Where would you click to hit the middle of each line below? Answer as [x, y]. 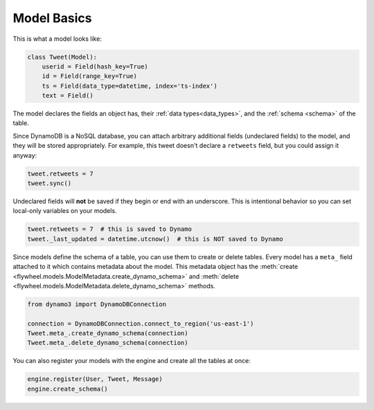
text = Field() [68, 96]
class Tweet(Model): [62, 57]
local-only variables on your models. [65, 211]
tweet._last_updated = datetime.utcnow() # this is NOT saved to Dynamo [155, 239]
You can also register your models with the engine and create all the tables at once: [132, 361]
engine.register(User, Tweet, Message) [95, 379]
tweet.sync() [50, 184]
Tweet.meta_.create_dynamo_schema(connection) [108, 333]
